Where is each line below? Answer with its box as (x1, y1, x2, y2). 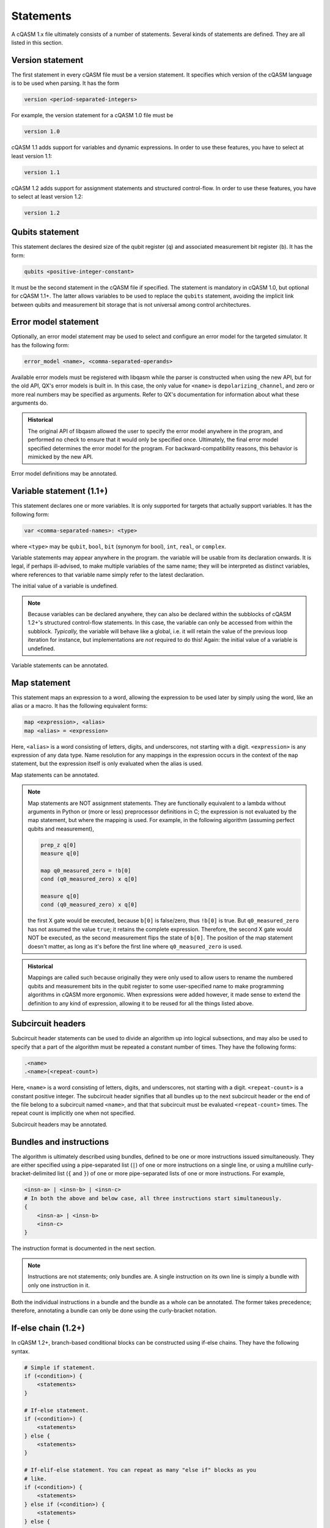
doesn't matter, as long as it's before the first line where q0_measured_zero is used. (28, 942, 243, 950)
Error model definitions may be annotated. (11, 470, 118, 477)
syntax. (11, 1348, 30, 1355)
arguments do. (11, 399, 48, 406)
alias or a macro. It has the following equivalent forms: (11, 702, 148, 710)
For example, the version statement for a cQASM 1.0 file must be (11, 112, 174, 119)
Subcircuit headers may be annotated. (11, 1120, 108, 1128)
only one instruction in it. (28, 1281, 90, 1289)
